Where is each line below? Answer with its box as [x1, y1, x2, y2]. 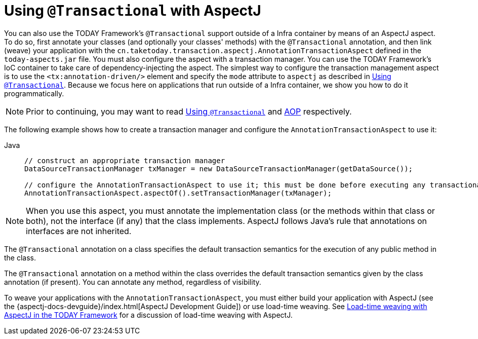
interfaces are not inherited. [26, 225, 132, 236]
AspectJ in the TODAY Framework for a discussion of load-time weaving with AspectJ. [4, 310, 293, 319]
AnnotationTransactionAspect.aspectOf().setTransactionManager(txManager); [24, 189, 332, 197]
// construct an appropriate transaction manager [24, 156, 225, 165]
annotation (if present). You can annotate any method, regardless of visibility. [4, 277, 261, 286]
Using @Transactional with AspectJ [4, 2, 261, 19]
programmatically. [4, 89, 64, 98]
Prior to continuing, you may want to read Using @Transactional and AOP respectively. [26, 106, 352, 117]
